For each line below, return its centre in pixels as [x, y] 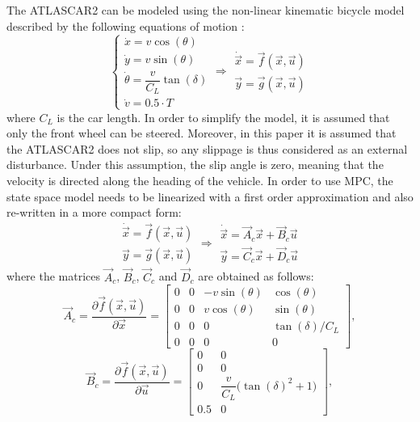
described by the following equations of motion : [126, 25]
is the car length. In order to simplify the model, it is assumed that [223, 117]
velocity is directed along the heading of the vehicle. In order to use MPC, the [200, 180]
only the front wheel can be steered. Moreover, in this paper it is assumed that [202, 133]
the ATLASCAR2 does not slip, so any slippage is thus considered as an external [207, 148]
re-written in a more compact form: [94, 212]
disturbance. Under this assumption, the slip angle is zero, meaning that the [195, 165]
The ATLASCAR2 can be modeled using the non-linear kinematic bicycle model [206, 10]
